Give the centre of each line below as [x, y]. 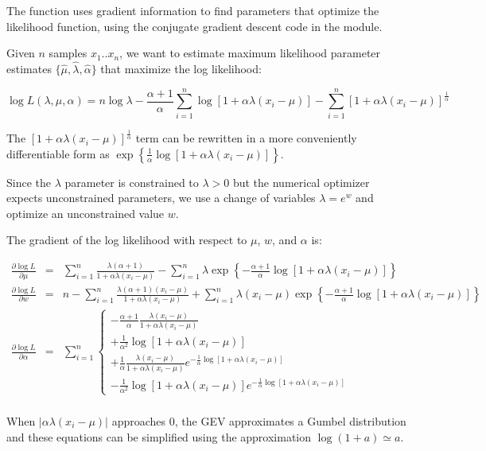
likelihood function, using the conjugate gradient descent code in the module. [194, 26]
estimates [29, 68]
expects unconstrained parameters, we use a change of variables [161, 198]
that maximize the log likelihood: [181, 68]
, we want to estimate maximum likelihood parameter [250, 53]
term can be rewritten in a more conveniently [246, 138]
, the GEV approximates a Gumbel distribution [290, 421]
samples [68, 53]
